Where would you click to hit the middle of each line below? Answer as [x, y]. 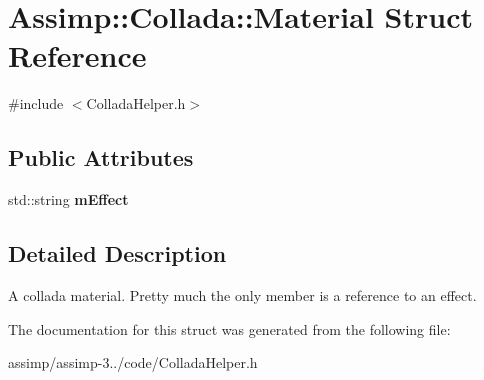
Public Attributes [101, 157]
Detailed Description [117, 253]
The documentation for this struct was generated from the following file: [229, 328]
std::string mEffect [68, 199]
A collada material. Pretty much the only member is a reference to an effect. [242, 294]
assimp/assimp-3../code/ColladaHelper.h [133, 362]
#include [36, 103]
